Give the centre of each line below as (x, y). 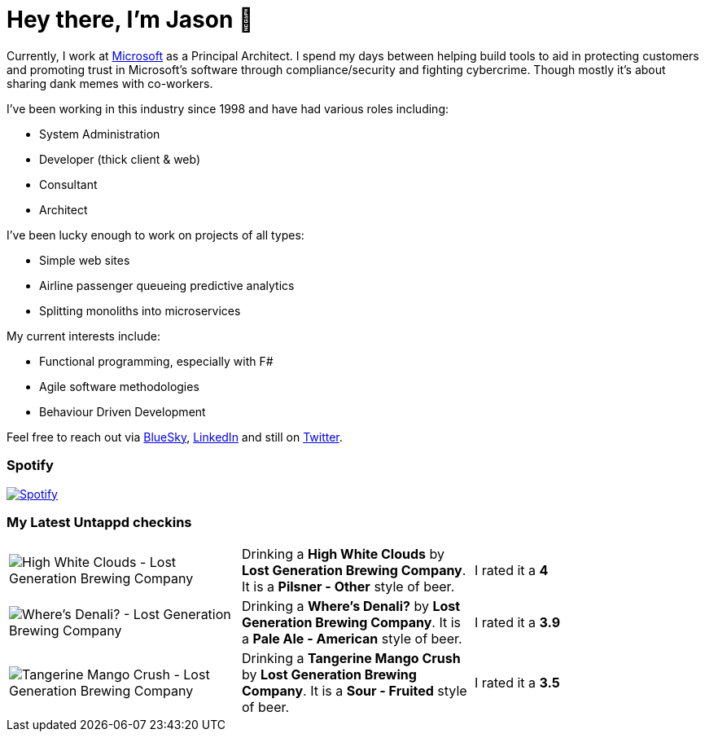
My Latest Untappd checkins (99, 522)
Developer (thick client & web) (120, 159)
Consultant (68, 184)
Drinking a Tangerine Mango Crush (351, 659)
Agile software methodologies (119, 386)
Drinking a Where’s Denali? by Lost (351, 606)
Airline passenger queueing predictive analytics (167, 285)
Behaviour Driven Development (123, 411)
